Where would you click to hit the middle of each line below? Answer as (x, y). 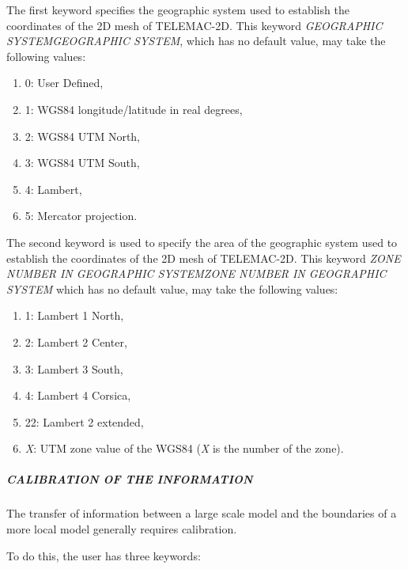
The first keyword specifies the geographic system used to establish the (178, 9)
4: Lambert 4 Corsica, (78, 395)
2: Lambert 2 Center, (76, 341)
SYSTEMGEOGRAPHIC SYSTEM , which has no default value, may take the (196, 41)
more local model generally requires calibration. (122, 529)
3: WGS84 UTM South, (82, 163)
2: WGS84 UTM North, (83, 136)
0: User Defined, (64, 83)
